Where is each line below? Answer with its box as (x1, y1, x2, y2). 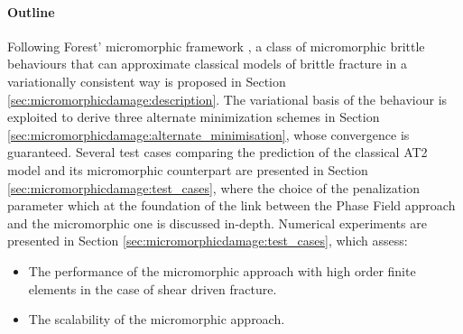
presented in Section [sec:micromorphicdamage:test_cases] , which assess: (7, 231, 408, 250)
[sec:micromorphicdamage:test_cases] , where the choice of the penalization (7, 178, 420, 197)
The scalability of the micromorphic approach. (28, 310, 285, 329)
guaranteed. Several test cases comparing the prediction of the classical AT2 (7, 143, 428, 162)
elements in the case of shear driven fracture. (28, 279, 277, 298)
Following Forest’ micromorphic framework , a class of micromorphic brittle (7, 36, 425, 55)
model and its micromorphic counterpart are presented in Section (7, 160, 368, 179)
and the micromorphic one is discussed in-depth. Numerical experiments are (7, 213, 427, 232)
